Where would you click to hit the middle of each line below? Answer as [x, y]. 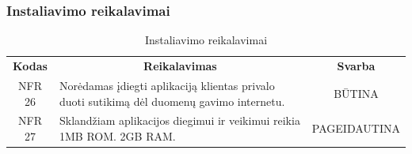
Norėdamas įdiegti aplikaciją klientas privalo [167, 85]
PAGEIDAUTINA [356, 128]
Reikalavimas [180, 66]
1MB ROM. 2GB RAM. [117, 135]
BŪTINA [356, 93]
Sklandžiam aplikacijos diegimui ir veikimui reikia [179, 120]
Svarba [356, 66]
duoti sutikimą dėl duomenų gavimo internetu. [172, 101]
